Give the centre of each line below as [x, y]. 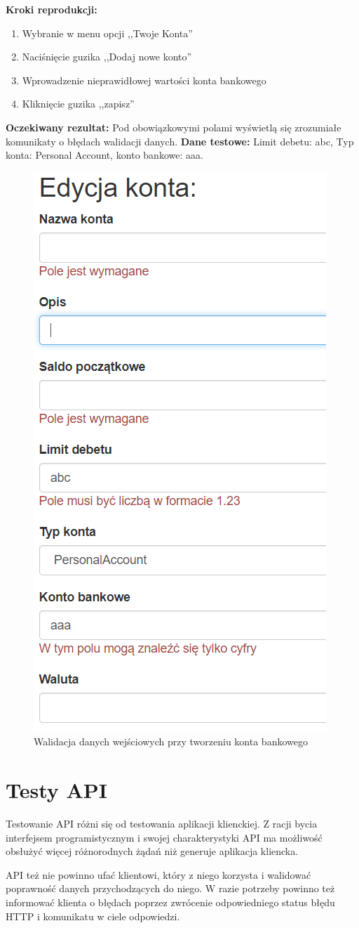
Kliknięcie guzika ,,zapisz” [78, 104]
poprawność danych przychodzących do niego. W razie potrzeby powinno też [170, 888]
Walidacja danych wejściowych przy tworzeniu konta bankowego [171, 741]
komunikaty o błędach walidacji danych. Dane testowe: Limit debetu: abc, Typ [180, 141]
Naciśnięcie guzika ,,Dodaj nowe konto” [107, 57]
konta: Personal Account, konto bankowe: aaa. [104, 155]
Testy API [57, 790]
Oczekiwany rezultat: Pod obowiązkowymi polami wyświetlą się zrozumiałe [174, 127]
